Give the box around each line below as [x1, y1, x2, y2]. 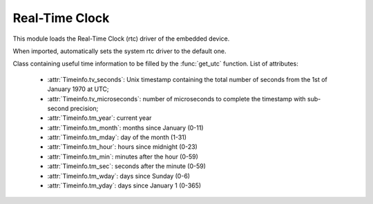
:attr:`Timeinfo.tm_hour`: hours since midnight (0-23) [47, 143, 198, 151]
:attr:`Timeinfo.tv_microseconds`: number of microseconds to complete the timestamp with [47, 94, 307, 103]
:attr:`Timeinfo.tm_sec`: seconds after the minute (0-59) [47, 162, 207, 170]
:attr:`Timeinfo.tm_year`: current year [47, 114, 152, 122]
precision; [70, 104, 99, 112]
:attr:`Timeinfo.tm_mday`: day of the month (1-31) [47, 133, 186, 141]
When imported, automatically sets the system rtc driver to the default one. [12, 47, 227, 55]
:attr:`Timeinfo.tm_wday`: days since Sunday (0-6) [47, 172, 190, 180]
